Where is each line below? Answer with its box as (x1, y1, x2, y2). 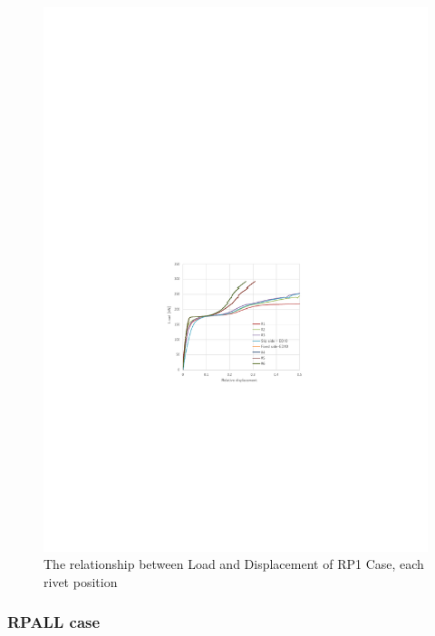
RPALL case (7, 611, 101, 633)
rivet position (43, 572, 118, 591)
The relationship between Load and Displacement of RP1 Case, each (43, 554, 424, 573)
